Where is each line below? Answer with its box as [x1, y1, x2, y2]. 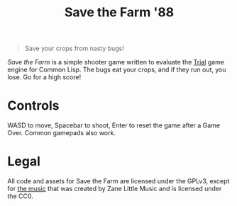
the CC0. [7, 192, 33, 200]
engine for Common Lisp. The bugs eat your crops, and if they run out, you [7, 65, 226, 74]
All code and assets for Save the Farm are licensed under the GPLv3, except [7, 177, 230, 185]
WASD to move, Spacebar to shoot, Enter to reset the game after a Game [7, 121, 221, 130]
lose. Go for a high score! [7, 73, 82, 81]
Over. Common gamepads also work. [7, 129, 116, 137]
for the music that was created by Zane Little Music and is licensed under [7, 185, 222, 193]
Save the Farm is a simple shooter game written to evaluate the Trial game [7, 58, 225, 67]
